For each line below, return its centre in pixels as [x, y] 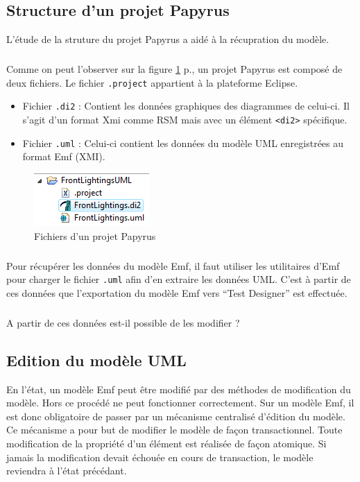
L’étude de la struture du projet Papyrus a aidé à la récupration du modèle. [168, 39]
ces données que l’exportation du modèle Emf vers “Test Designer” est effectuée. [177, 292]
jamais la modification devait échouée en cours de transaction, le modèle [160, 457]
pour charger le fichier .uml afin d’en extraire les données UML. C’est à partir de [179, 279]
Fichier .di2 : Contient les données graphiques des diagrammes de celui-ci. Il [186, 106]
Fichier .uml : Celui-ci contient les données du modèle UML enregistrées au [183, 143]
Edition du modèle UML [96, 360]
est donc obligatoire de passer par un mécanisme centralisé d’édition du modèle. [176, 416]
